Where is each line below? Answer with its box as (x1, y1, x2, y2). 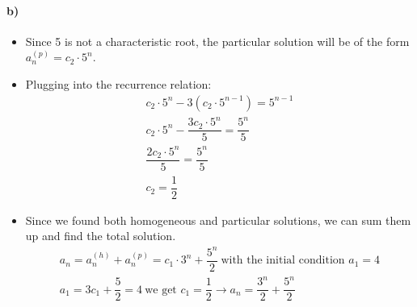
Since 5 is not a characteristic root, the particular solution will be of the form (25, 32, 410, 49)
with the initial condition (221, 255, 345, 267)
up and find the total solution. (25, 227, 176, 244)
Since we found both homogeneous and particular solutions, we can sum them (25, 211, 411, 228)
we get (145, 284, 177, 296)
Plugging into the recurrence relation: (25, 75, 212, 92)
